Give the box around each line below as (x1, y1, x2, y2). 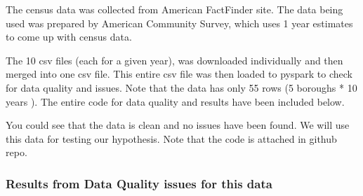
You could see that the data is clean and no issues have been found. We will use (6, 118, 350, 132)
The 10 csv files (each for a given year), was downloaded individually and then (6, 52, 343, 67)
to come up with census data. (6, 29, 132, 44)
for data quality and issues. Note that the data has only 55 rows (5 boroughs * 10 (6, 80, 357, 94)
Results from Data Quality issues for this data (6, 174, 272, 192)
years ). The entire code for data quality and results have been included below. (6, 94, 345, 108)
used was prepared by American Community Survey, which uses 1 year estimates (6, 15, 353, 30)
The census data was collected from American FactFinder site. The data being (6, 2, 343, 16)
